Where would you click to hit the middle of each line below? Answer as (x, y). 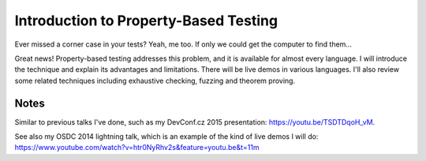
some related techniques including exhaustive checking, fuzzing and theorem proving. (155, 80)
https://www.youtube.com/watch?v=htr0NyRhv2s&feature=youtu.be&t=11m (137, 148)
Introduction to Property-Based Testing (146, 21)
